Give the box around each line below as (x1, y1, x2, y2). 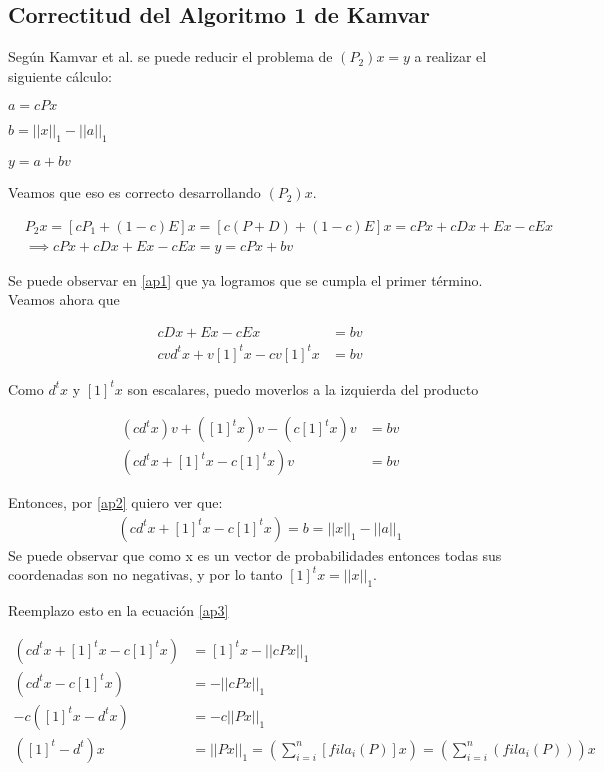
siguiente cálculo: (8, 65, 112, 86)
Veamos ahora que (8, 289, 120, 310)
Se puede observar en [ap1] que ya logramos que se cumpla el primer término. (8, 269, 483, 290)
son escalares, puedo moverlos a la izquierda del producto (127, 378, 479, 399)
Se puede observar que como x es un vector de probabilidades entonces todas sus (8, 544, 502, 565)
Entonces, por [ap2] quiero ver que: (8, 492, 223, 513)
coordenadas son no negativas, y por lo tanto (8, 564, 283, 585)
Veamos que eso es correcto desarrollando (8, 182, 261, 203)
